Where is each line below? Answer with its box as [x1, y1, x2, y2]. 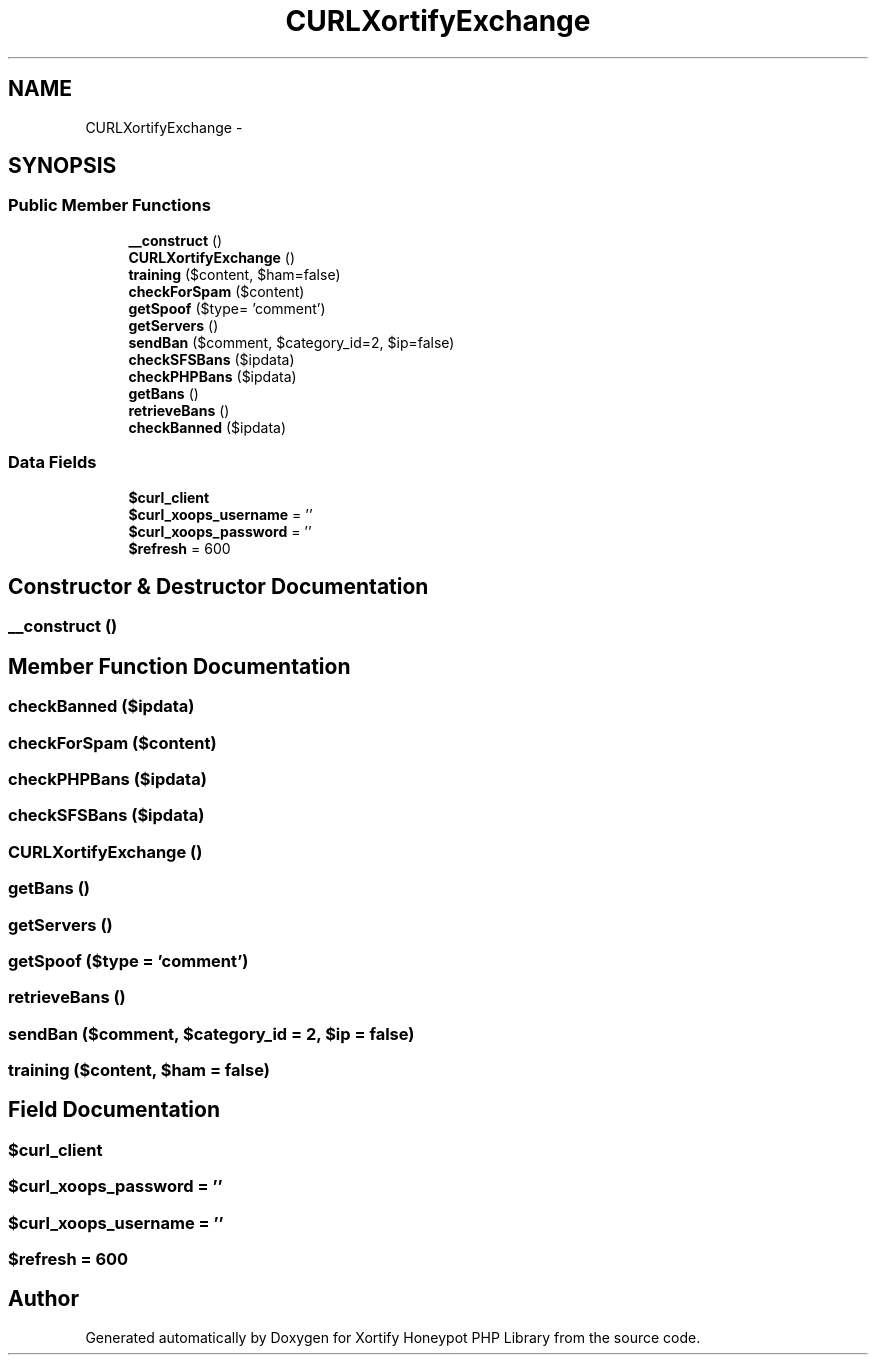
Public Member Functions [8, 195, 211, 216]
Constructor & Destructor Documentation [8, 573, 429, 599]
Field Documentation [8, 1097, 220, 1123]
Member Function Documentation [8, 653, 351, 679]
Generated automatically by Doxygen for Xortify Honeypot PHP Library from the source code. [85, 1328, 701, 1346]
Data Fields [8, 452, 97, 473]
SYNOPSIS [8, 153, 117, 179]
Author [8, 1286, 79, 1312]
